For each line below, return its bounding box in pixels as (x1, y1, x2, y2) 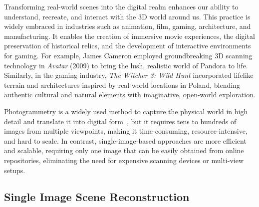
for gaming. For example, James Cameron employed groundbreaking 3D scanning (4, 50, 253, 60)
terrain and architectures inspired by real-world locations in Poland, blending (4, 79, 240, 90)
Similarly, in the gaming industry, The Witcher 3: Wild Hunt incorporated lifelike (4, 70, 254, 80)
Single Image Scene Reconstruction (4, 189, 190, 205)
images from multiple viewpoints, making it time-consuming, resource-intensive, (4, 126, 248, 136)
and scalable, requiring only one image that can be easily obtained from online (4, 145, 244, 156)
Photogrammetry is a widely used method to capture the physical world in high (4, 106, 248, 116)
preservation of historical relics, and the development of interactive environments (4, 40, 251, 51)
